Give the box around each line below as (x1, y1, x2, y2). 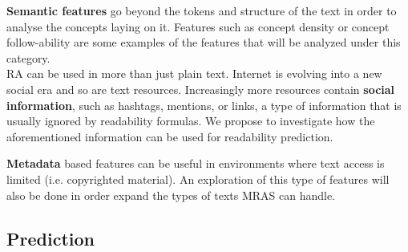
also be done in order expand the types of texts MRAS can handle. (6, 186, 336, 203)
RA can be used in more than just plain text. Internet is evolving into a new (6, 65, 382, 82)
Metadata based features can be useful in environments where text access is (6, 155, 385, 172)
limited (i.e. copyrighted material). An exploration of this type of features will (6, 170, 390, 187)
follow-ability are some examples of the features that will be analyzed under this (6, 34, 401, 51)
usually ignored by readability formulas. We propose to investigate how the (6, 112, 375, 129)
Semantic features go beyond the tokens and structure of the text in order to (6, 2, 397, 18)
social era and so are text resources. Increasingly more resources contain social (6, 80, 395, 97)
